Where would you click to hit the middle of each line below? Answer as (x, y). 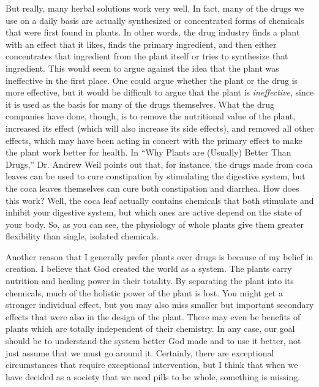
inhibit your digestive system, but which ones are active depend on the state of (154, 212)
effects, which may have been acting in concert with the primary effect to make (154, 140)
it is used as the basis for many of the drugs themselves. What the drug (140, 104)
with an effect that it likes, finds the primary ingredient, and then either (141, 44)
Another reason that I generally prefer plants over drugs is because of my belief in (159, 256)
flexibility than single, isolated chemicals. (82, 236)
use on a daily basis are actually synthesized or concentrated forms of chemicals (155, 20)
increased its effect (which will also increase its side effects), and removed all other (160, 128)
